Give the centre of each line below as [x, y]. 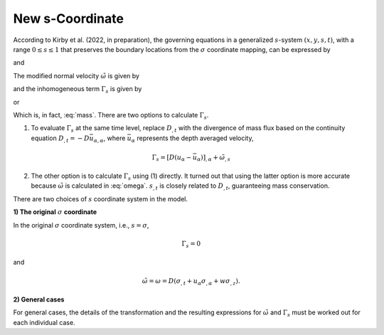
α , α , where [110, 139]
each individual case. [44, 322]
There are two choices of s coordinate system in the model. [101, 198]
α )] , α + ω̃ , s [214, 158]
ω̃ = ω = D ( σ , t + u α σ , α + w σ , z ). [191, 282]
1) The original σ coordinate [55, 212]
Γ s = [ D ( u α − [172, 158]
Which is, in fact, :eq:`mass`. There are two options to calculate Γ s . [111, 116]
